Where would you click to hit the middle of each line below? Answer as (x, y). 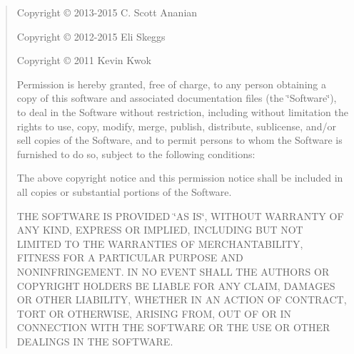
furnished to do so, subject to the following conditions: (136, 153)
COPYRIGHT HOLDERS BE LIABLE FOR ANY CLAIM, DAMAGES (176, 285)
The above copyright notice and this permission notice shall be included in (180, 178)
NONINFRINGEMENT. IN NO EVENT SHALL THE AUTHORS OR (173, 271)
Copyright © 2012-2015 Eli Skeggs (91, 36)
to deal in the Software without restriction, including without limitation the (182, 111)
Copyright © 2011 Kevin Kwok (84, 60)
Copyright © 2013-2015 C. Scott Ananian (107, 12)
